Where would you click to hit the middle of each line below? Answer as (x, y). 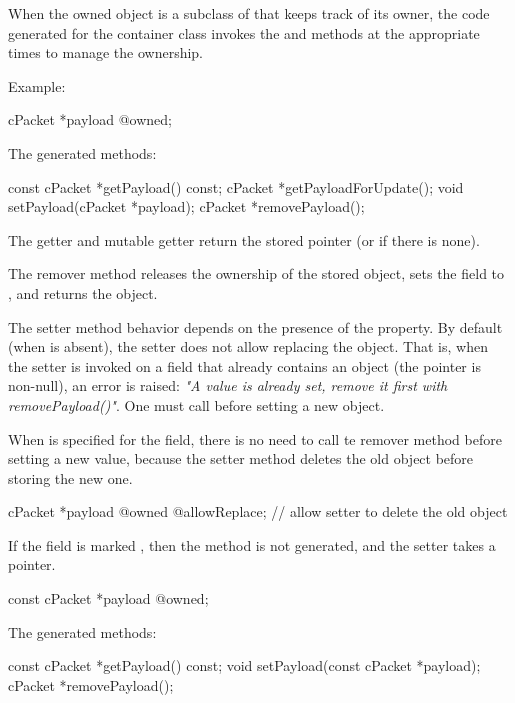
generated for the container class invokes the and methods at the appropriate (244, 32)
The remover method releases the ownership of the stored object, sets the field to (256, 273)
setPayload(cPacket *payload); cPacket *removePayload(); (186, 206)
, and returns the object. (83, 292)
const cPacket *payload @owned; (108, 598)
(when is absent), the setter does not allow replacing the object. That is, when (248, 346)
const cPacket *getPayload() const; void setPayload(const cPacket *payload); (244, 665)
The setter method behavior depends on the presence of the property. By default (255, 326)
